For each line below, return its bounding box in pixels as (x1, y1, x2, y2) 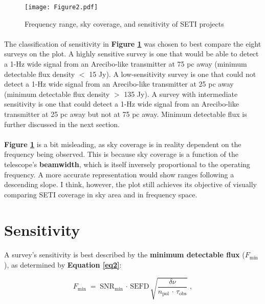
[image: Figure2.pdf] (25, 4, 98, 11)
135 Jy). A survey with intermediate (124, 88, 238, 99)
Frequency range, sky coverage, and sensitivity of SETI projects (25, 18, 224, 29)
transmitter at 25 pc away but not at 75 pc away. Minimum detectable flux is (4, 109, 247, 119)
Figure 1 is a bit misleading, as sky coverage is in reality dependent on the (4, 138, 241, 149)
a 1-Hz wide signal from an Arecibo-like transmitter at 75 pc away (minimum (4, 58, 247, 69)
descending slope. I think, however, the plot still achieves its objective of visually (4, 179, 257, 190)
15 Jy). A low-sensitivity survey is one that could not (89, 68, 256, 79)
